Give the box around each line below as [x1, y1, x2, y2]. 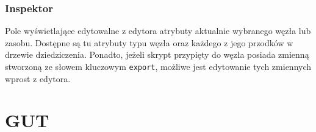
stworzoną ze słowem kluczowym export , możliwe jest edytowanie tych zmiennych [5, 60, 312, 72]
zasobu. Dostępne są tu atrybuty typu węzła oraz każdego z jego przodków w [5, 36, 293, 49]
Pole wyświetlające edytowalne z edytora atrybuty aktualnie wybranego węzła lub [5, 24, 311, 37]
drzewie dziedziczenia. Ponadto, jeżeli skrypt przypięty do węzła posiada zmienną [5, 48, 309, 61]
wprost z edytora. [5, 72, 71, 85]
